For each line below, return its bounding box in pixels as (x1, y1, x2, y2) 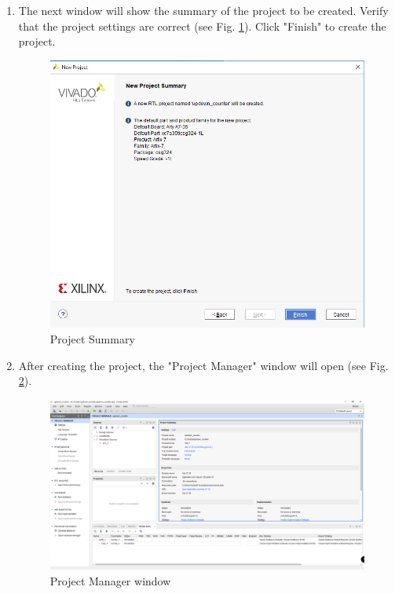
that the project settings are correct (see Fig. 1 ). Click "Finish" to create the (18, 17, 386, 34)
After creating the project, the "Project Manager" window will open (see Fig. (18, 357, 389, 373)
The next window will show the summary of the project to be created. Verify (18, 2, 389, 18)
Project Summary (49, 330, 135, 346)
